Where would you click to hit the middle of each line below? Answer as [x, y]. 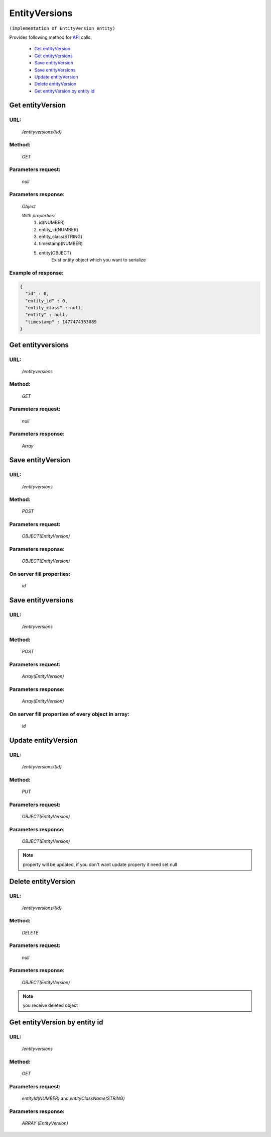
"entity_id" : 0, [46, 301]
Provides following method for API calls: [51, 37]
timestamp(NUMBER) [61, 243]
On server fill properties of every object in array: [70, 714]
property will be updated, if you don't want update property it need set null [100, 864]
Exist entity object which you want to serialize [99, 260]
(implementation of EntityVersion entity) [62, 28]
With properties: [38, 215]
